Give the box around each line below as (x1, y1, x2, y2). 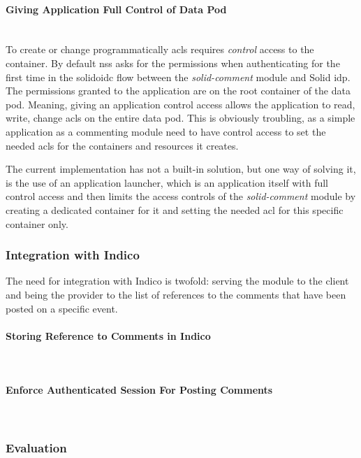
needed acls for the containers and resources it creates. (6, 138, 239, 152)
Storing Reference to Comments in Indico (6, 328, 211, 343)
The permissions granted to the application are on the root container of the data (6, 83, 351, 98)
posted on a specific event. (6, 301, 118, 315)
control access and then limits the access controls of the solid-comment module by (6, 189, 356, 203)
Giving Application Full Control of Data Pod (6, 1, 227, 16)
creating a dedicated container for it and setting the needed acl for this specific (6, 202, 344, 217)
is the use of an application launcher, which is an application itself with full (6, 175, 328, 189)
